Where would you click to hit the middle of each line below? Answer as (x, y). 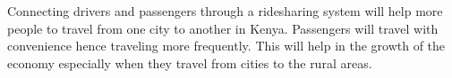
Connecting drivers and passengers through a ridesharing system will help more (225, 11)
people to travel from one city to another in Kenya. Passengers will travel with (223, 28)
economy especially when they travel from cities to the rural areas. (190, 62)
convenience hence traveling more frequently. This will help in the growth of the (226, 46)
